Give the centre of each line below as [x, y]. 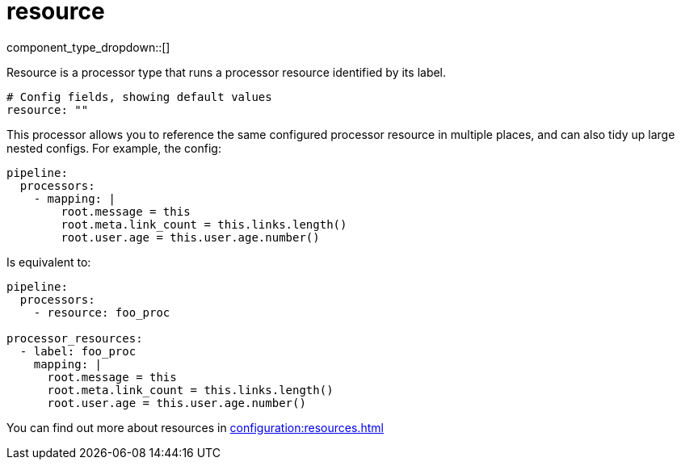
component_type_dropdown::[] [88, 47]
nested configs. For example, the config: [114, 148]
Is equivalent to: [49, 262]
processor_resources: [75, 338]
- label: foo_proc [78, 351]
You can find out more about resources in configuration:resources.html [195, 427]
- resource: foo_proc [102, 312]
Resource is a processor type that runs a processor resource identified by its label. [227, 72]
